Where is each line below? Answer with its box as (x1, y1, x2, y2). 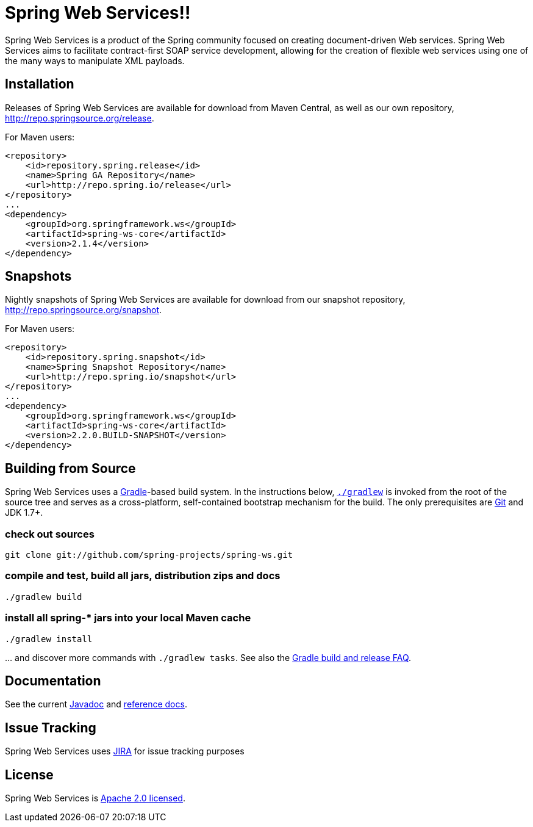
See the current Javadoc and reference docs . (5, 699, 187, 710)
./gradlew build (5, 591, 82, 602)
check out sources (5, 527, 95, 540)
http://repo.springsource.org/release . (5, 112, 154, 123)
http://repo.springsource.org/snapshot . (5, 305, 162, 316)
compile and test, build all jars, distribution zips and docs (5, 569, 281, 582)
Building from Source (5, 460, 136, 476)
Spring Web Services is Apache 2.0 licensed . (5, 793, 185, 804)
